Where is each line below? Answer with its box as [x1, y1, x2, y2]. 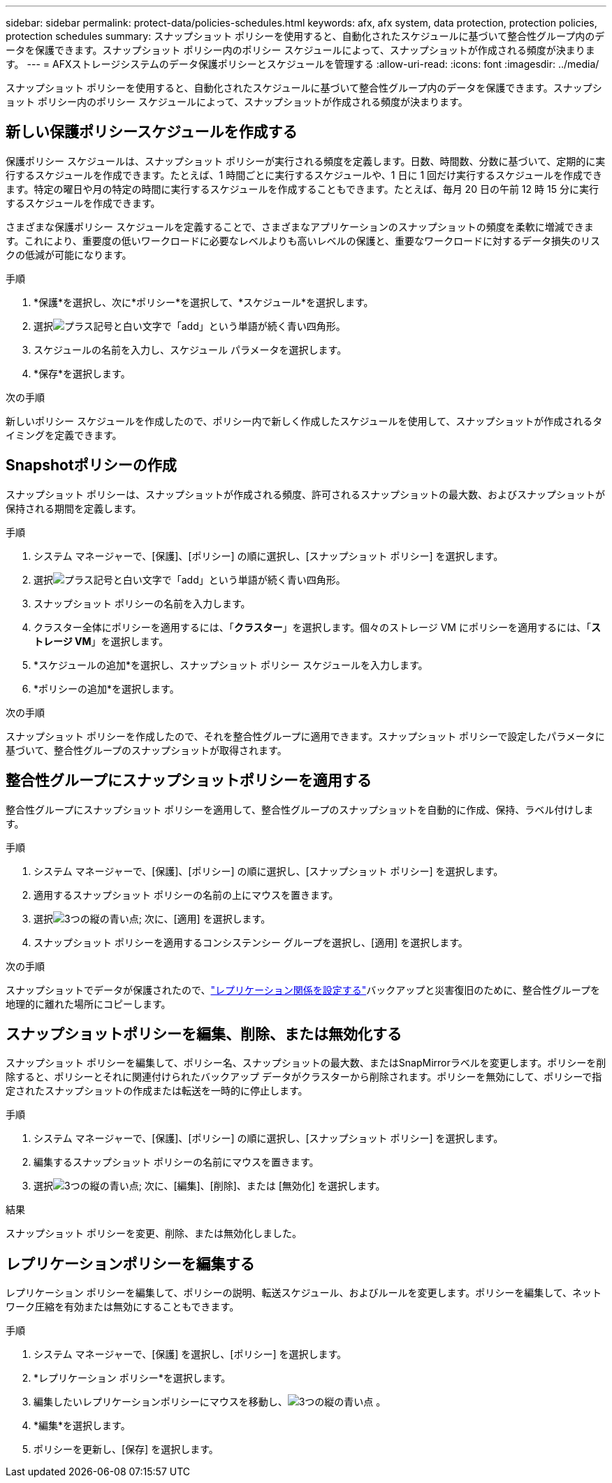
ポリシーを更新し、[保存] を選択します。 [34, 1443, 219, 1456]
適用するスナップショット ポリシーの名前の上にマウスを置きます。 [34, 888, 339, 901]
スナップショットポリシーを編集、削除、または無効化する [6, 1025, 402, 1043]
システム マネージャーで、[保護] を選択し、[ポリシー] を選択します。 [34, 1348, 347, 1361]
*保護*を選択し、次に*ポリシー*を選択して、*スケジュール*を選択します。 [34, 296, 374, 308]
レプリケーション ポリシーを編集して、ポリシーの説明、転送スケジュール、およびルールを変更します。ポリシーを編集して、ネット [6, 1287, 602, 1299]
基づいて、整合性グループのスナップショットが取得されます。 [6, 744, 287, 756]
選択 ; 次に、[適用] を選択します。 [34, 912, 271, 925]
